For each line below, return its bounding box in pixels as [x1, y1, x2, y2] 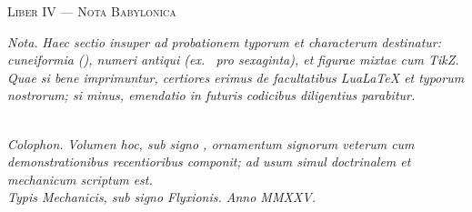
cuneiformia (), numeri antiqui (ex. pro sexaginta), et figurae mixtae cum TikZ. [7, 50, 459, 69]
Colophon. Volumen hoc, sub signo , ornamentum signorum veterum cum [7, 134, 415, 153]
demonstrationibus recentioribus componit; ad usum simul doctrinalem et [7, 152, 411, 171]
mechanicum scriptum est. [7, 169, 153, 188]
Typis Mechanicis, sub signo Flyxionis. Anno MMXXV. [7, 187, 316, 207]
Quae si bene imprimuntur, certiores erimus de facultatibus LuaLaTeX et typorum [7, 67, 465, 86]
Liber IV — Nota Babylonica [7, 2, 176, 20]
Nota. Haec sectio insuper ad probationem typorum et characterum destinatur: [7, 32, 442, 51]
